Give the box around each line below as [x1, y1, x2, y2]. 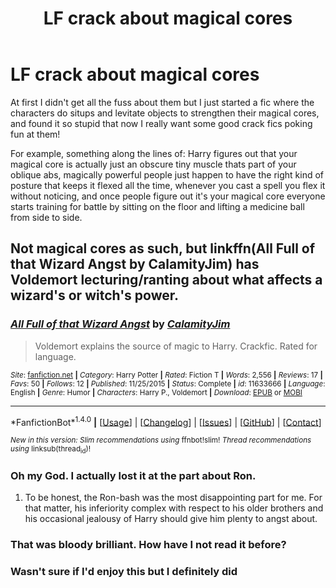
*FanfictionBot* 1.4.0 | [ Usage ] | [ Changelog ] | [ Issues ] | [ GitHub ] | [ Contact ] [10, 414, 322, 428]
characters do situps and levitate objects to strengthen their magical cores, [10, 107, 320, 119]
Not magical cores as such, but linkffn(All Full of [10, 240, 316, 257]
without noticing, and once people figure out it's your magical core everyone [10, 190, 326, 202]
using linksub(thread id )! [10, 444, 91, 456]
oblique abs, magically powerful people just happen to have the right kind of [10, 168, 324, 181]
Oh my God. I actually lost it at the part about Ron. [10, 468, 257, 482]
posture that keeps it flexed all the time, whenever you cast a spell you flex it [10, 179, 326, 191]
